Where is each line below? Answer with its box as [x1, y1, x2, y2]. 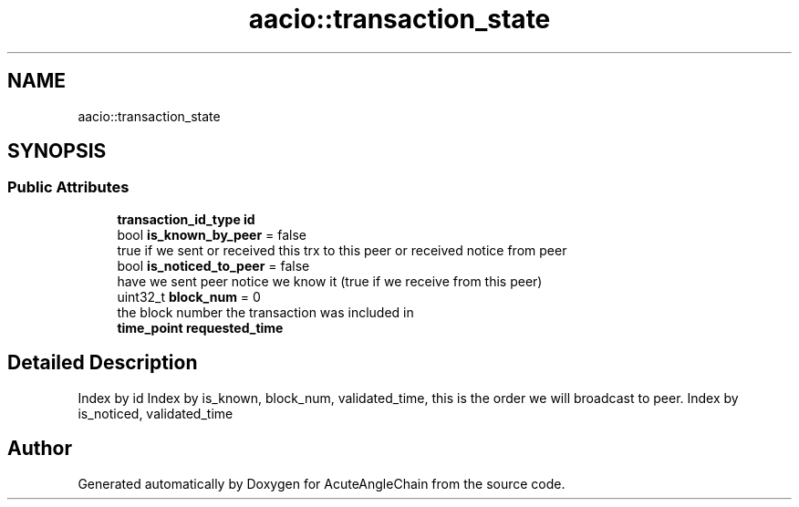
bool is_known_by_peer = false [117, 226, 306, 243]
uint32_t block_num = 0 [117, 288, 261, 305]
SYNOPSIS [7, 140, 107, 163]
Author [7, 437, 72, 460]
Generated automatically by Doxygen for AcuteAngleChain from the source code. [78, 475, 566, 491]
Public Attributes [7, 178, 130, 197]
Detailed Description [7, 351, 198, 375]
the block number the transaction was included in [117, 304, 414, 320]
